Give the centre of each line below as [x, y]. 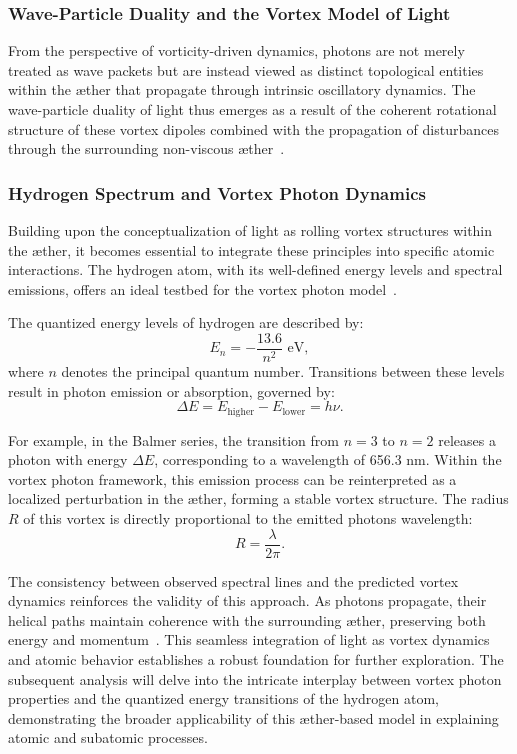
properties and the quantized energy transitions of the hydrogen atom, [223, 698]
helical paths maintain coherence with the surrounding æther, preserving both [247, 619]
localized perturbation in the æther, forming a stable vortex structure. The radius [258, 498]
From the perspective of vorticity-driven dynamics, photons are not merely [236, 50]
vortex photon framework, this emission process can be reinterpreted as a [232, 478]
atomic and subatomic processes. [108, 737]
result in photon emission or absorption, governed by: [171, 390]
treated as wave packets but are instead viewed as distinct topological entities [246, 69]
